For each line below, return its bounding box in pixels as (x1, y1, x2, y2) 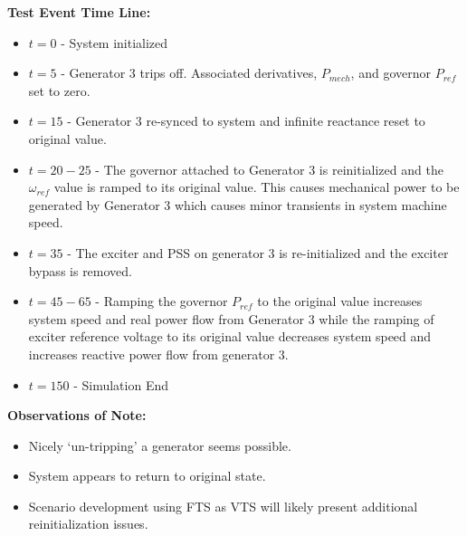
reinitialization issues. (28, 514, 148, 533)
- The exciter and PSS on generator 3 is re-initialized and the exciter (67, 243, 449, 262)
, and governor (350, 63, 431, 82)
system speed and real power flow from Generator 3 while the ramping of (28, 309, 434, 328)
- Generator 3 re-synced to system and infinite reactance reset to (67, 111, 425, 130)
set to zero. (28, 81, 91, 100)
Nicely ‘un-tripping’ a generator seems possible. (28, 435, 291, 455)
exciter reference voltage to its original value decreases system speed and (28, 327, 432, 346)
